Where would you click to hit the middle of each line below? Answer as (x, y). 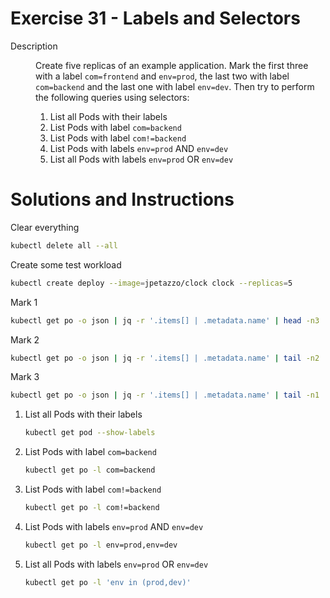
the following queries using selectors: (112, 97)
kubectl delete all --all (64, 245)
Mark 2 (25, 339)
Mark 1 (24, 302)
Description (34, 46)
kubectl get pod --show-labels (90, 433)
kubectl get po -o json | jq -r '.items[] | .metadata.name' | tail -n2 (165, 358)
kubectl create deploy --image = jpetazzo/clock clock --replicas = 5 (151, 283)
